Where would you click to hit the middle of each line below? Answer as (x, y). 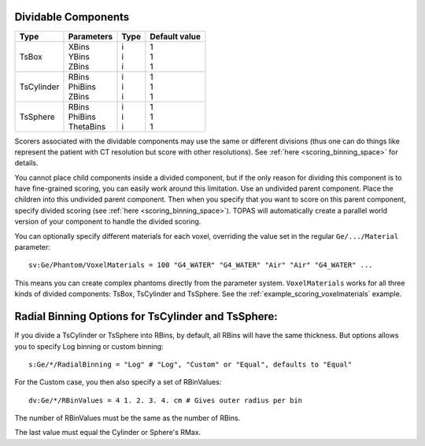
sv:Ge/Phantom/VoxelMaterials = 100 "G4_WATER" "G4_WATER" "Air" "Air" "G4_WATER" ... (201, 265)
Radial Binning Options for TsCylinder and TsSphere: (146, 316)
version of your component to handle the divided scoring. (108, 221)
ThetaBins (87, 126)
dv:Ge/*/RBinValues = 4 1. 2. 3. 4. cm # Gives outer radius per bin (166, 400)
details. (26, 163)
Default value (175, 36)
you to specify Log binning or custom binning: (89, 346)
